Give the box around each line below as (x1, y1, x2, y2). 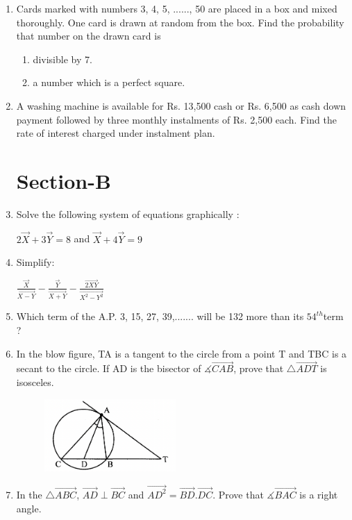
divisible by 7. (33, 51, 92, 66)
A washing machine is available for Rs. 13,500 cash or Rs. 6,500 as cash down (16, 98, 346, 112)
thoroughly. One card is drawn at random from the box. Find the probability (16, 15, 344, 29)
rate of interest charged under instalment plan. (16, 126, 215, 140)
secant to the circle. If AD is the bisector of (16, 361, 201, 376)
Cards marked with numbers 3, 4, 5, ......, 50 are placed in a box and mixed (16, 1, 337, 15)
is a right (299, 487, 338, 501)
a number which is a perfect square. (33, 75, 185, 90)
